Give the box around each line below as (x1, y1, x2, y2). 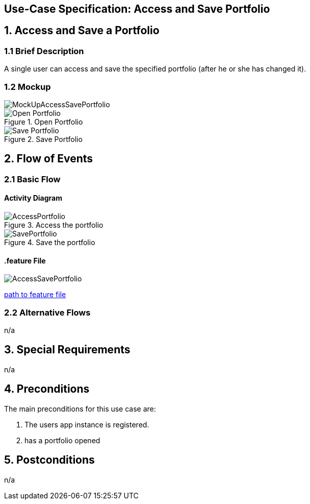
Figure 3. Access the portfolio (4, 221, 104, 230)
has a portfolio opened (24, 436, 100, 445)
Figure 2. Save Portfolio (4, 134, 83, 143)
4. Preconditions (4, 382, 90, 396)
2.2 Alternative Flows (4, 307, 91, 318)
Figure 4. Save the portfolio (4, 238, 95, 247)
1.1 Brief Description (4, 45, 84, 56)
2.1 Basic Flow (4, 174, 61, 184)
